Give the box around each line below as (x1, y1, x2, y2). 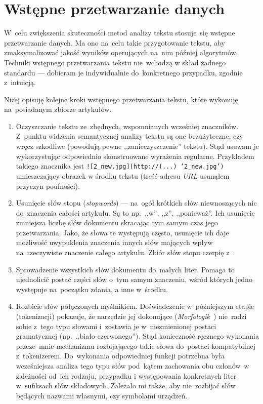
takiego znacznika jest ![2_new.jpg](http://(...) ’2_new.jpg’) (16, 160, 224, 171)
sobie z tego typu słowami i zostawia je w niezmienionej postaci (16, 320, 216, 331)
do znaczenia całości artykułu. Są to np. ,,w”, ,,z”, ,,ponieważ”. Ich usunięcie (16, 207, 255, 218)
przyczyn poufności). (16, 180, 80, 191)
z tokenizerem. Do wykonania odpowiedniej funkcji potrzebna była (16, 350, 225, 361)
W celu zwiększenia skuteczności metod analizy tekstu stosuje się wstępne (4, 27, 235, 38)
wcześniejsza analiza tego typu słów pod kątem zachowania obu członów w (16, 360, 249, 371)
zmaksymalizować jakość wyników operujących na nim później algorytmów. (4, 47, 238, 58)
